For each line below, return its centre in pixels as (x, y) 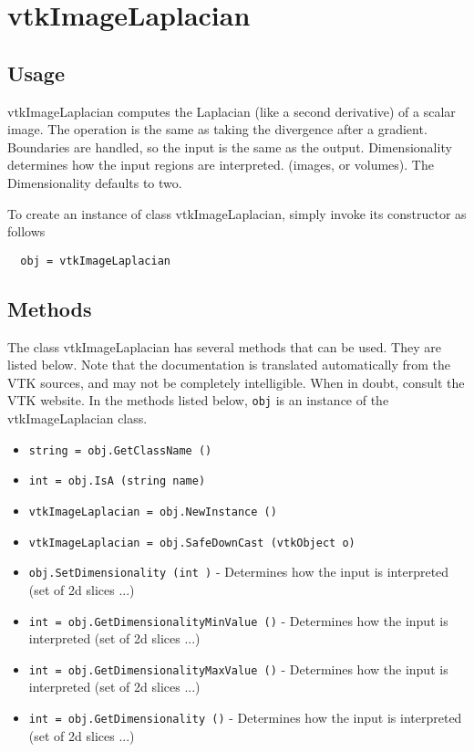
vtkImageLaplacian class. (77, 418)
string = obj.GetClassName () (120, 450)
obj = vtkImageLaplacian (95, 261)
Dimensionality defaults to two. (95, 182)
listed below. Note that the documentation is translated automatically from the (229, 365)
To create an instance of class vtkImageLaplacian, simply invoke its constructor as (237, 213)
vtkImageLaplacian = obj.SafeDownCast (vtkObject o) (192, 543)
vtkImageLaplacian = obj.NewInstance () (153, 512)
